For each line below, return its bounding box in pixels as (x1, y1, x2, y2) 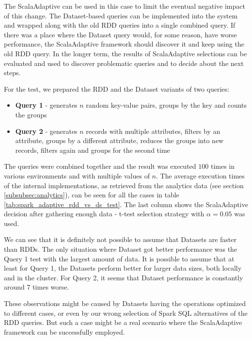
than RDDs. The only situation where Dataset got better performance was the (4, 244, 237, 254)
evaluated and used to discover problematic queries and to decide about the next (4, 58, 244, 68)
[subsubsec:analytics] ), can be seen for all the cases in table (4, 190, 179, 200)
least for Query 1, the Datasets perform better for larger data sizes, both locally (4, 263, 242, 273)
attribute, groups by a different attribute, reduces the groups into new (15, 135, 224, 146)
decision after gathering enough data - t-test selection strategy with (4, 209, 205, 219)
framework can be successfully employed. (4, 326, 125, 337)
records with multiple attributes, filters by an (86, 126, 220, 136)
